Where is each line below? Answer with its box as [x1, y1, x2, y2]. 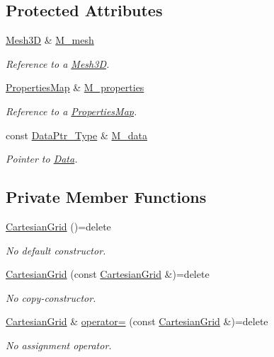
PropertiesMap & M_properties [6, 80, 144, 95]
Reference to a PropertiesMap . [6, 103, 137, 118]
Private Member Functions [6, 186, 207, 208]
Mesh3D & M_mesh [6, 33, 94, 47]
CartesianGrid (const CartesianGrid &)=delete [6, 267, 210, 281]
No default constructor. [6, 242, 106, 257]
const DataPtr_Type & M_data [6, 127, 148, 142]
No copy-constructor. [6, 290, 96, 305]
